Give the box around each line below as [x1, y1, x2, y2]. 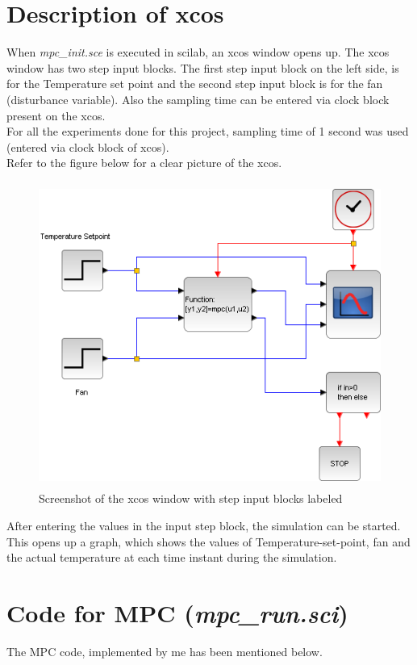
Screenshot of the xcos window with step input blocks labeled [39, 490, 343, 507]
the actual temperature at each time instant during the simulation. [6, 549, 337, 566]
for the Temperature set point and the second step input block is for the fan [6, 75, 383, 92]
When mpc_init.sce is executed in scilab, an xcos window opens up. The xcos [6, 44, 390, 61]
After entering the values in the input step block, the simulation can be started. [6, 517, 401, 533]
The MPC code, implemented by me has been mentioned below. [6, 642, 323, 659]
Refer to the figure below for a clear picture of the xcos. [6, 154, 282, 171]
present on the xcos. [6, 107, 106, 123]
